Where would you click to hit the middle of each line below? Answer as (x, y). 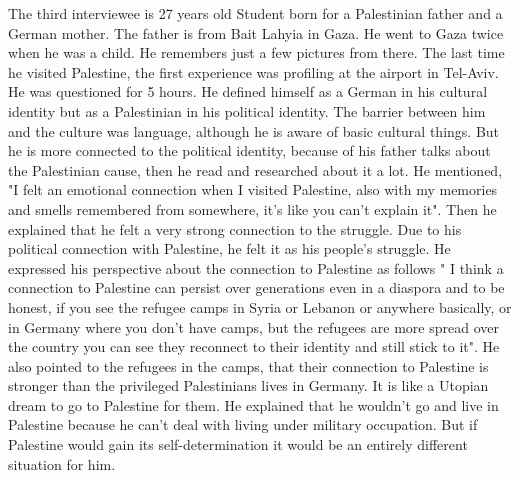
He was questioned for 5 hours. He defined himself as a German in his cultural (248, 91)
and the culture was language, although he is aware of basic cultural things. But (254, 130)
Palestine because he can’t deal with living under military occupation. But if (243, 424)
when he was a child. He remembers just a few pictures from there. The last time (256, 52)
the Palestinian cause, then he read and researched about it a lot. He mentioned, (255, 169)
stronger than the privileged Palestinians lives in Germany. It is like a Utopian (248, 385)
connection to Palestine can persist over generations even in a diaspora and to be (256, 287)
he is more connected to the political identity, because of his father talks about (249, 150)
